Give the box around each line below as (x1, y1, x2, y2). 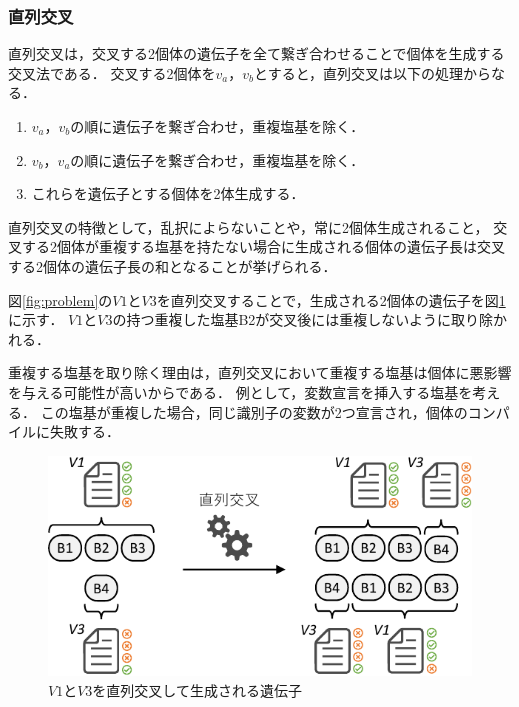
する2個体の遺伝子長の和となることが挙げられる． (8, 255, 337, 276)
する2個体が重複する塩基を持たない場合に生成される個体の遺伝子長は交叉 (21, 236, 505, 257)
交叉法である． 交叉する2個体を (8, 62, 216, 83)
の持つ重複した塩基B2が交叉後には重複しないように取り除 (112, 309, 494, 330)
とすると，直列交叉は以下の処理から (254, 62, 492, 83)
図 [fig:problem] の (8, 289, 113, 310)
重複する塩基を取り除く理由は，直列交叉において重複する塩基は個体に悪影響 (8, 362, 512, 383)
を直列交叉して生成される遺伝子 (92, 679, 302, 700)
